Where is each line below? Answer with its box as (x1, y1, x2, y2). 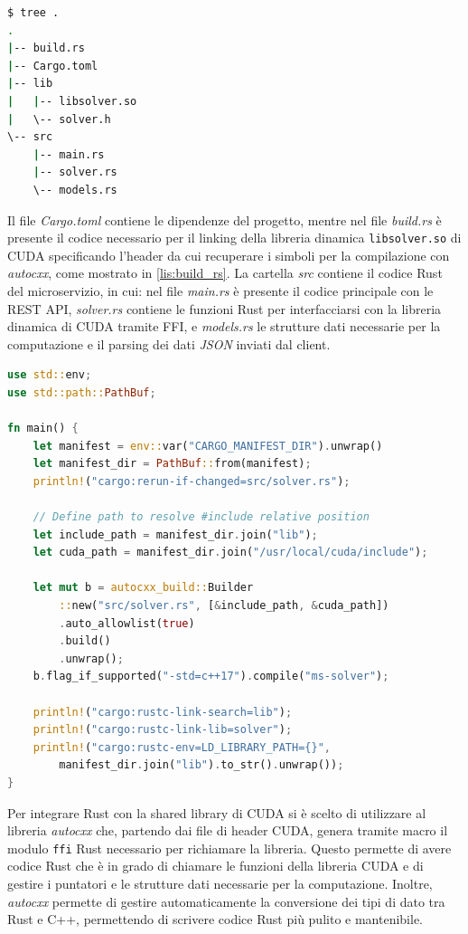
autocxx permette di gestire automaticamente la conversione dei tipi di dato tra (7, 891, 445, 910)
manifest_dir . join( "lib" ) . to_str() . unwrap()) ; (59, 758, 344, 772)
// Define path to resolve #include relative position (33, 510, 370, 524)
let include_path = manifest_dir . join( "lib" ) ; (33, 528, 318, 541)
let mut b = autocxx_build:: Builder (33, 581, 254, 595)
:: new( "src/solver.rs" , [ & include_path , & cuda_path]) (59, 599, 389, 613)
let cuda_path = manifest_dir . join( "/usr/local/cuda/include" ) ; (33, 546, 428, 559)
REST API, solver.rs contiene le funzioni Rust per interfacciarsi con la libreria (7, 299, 442, 318)
